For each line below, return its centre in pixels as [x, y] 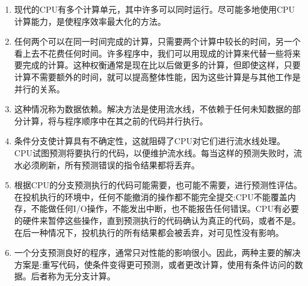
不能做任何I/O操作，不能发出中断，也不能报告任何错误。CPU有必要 [165, 208]
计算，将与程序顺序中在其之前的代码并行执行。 [115, 120]
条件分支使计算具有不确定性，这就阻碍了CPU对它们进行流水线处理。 [149, 141]
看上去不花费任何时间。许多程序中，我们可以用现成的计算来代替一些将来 [157, 53]
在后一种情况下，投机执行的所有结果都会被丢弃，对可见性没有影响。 [149, 232]
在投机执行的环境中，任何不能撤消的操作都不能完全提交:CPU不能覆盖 [151, 196]
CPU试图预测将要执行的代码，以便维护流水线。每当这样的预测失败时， [154, 152]
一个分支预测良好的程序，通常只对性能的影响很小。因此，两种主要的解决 [157, 253]
